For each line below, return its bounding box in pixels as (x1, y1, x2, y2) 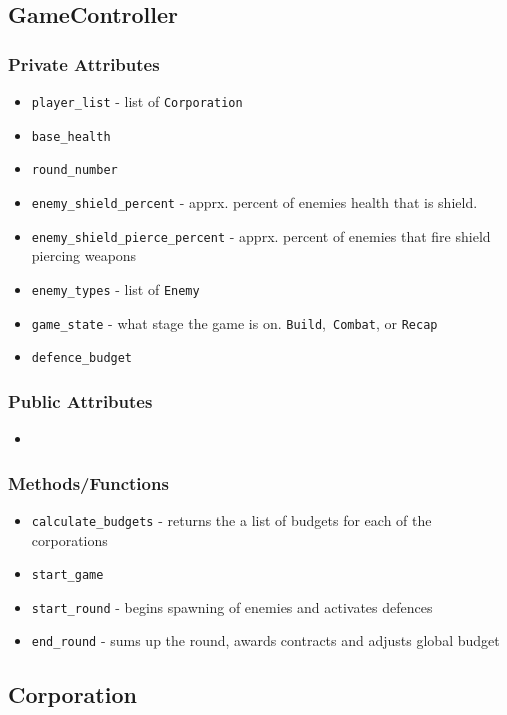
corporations (31, 529, 108, 550)
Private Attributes (8, 51, 160, 76)
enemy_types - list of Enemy (31, 278, 200, 299)
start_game (31, 568, 104, 583)
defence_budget (31, 351, 133, 366)
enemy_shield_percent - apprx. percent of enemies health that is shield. (31, 191, 478, 212)
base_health (31, 129, 111, 144)
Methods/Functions (8, 470, 169, 495)
